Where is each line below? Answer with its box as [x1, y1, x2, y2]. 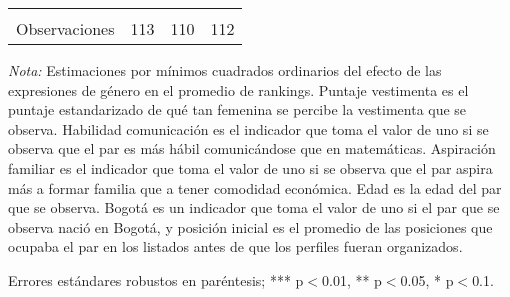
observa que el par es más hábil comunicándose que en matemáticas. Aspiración [8, 138, 496, 159]
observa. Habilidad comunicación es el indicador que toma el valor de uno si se [8, 118, 489, 139]
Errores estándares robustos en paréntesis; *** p [8, 269, 304, 290]
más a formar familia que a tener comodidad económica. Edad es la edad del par [8, 177, 502, 198]
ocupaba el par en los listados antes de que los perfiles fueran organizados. [8, 236, 463, 257]
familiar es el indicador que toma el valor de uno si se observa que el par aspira [8, 157, 493, 178]
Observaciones [16, 17, 115, 40]
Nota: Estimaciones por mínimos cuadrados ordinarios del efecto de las [8, 60, 442, 80]
